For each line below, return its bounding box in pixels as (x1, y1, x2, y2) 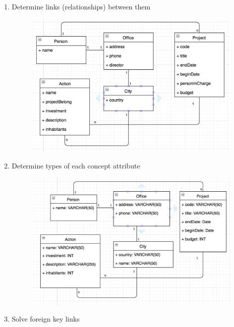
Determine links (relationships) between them (11, 1, 151, 11)
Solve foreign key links (11, 314, 80, 324)
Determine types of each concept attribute (11, 160, 140, 170)
